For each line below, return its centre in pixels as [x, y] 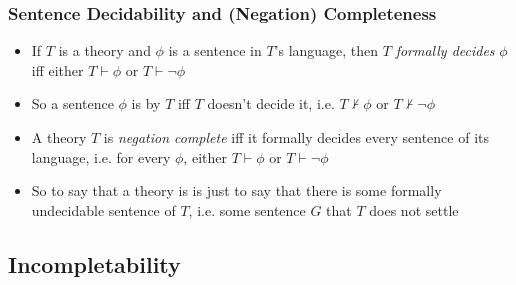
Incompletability [94, 263]
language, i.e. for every [101, 156]
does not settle [414, 209]
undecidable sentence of [103, 209]
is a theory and [104, 50]
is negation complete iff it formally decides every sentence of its [296, 137]
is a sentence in [215, 50]
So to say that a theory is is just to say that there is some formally [236, 190]
